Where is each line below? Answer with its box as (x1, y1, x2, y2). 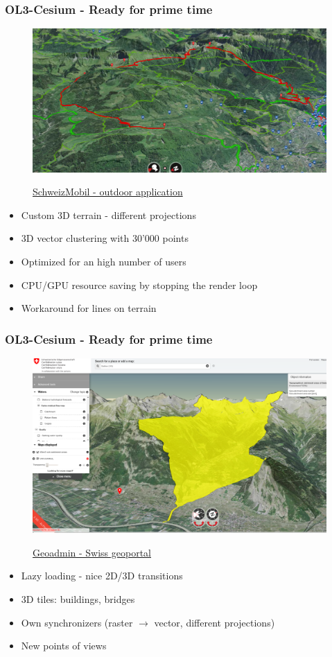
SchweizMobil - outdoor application (33, 184, 183, 199)
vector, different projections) (154, 615, 275, 629)
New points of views (21, 638, 107, 653)
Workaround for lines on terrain (21, 301, 157, 315)
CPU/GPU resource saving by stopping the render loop (21, 277, 258, 292)
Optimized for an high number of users (21, 254, 186, 269)
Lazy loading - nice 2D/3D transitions (21, 568, 183, 583)
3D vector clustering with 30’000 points (21, 231, 189, 245)
